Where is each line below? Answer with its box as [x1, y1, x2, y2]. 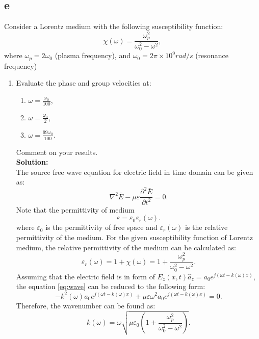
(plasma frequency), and [55, 50, 131, 61]
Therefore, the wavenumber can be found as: [16, 300, 156, 310]
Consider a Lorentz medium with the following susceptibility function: [4, 21, 223, 32]
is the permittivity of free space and [45, 222, 158, 232]
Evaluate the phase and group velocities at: [16, 77, 151, 88]
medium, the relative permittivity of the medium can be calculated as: [16, 242, 236, 252]
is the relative [185, 222, 228, 232]
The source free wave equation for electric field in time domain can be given [16, 166, 253, 177]
